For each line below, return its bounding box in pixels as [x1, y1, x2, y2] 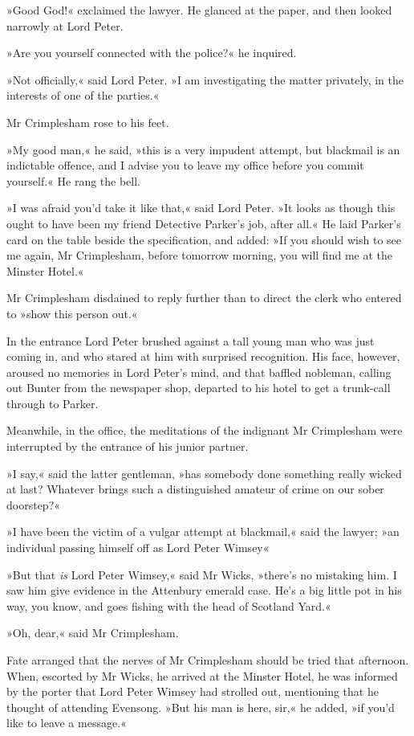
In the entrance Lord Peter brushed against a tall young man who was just [6, 332, 375, 349]
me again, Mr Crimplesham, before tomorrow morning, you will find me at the [6, 247, 392, 264]
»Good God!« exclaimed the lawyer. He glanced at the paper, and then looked [6, 2, 392, 18]
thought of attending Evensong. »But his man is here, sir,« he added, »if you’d [6, 698, 395, 715]
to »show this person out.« [6, 305, 138, 321]
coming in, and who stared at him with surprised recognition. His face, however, [6, 348, 400, 365]
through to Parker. [6, 395, 99, 411]
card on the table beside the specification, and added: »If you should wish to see [6, 231, 401, 247]
